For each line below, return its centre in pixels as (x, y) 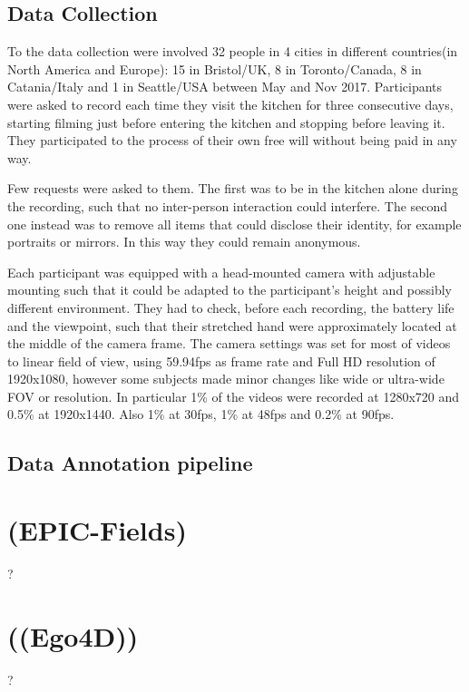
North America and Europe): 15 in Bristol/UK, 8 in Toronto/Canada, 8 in (215, 68)
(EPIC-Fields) (97, 530)
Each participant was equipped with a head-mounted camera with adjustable (221, 272)
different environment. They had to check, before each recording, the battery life (231, 307)
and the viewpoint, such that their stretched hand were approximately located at (232, 325)
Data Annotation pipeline (130, 463)
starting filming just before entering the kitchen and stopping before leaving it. (226, 122)
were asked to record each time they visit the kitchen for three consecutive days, (230, 104)
